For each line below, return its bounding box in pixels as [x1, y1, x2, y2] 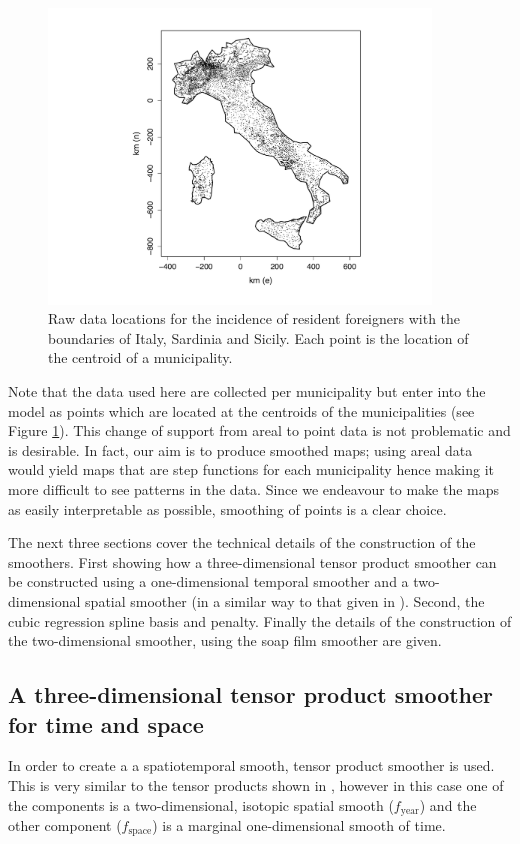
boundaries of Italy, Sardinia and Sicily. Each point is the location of [48, 327, 469, 348]
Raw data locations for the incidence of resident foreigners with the [48, 308, 461, 329]
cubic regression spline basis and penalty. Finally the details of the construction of [8, 610, 512, 631]
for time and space [8, 708, 204, 739]
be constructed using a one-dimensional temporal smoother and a [8, 571, 409, 592]
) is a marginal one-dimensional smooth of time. [152, 814, 446, 835]
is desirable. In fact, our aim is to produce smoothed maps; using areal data [8, 439, 473, 460]
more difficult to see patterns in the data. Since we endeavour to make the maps [8, 478, 500, 499]
